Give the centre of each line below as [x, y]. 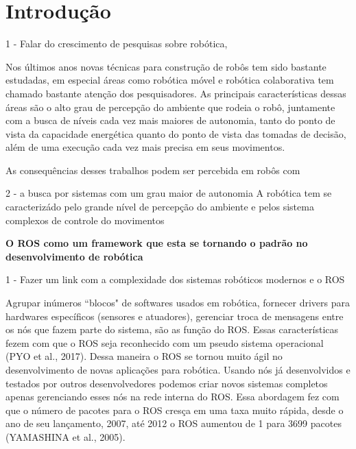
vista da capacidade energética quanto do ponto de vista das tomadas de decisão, [176, 133]
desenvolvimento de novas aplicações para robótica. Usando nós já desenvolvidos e [178, 369]
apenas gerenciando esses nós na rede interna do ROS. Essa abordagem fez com [173, 397]
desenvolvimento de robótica [74, 256]
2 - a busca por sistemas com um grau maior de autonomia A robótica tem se [169, 193]
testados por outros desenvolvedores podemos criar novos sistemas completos [167, 383]
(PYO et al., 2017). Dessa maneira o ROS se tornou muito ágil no [144, 356]
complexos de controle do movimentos [85, 220]
